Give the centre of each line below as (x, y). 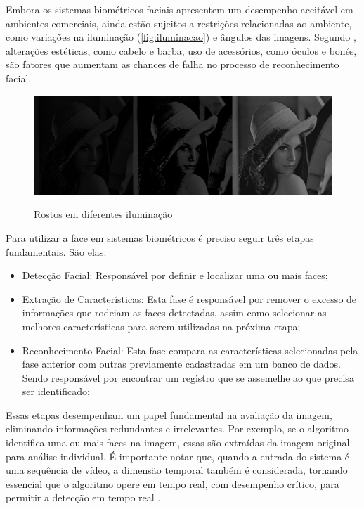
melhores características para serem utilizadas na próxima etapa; (161, 326)
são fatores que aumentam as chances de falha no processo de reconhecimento (173, 64)
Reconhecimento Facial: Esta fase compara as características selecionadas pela (190, 350)
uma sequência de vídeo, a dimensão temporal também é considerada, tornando (177, 470)
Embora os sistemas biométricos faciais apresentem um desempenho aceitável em (180, 9)
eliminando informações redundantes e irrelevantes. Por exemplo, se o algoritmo (177, 429)
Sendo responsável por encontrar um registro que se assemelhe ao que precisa (188, 377)
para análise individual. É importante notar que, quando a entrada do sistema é (178, 456)
